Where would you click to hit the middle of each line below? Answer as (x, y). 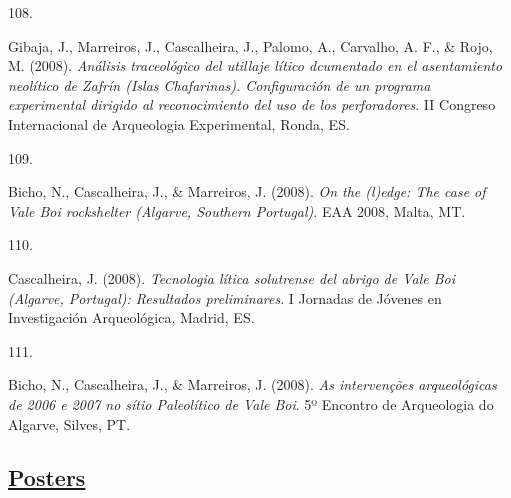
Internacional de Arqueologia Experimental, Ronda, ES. (179, 123)
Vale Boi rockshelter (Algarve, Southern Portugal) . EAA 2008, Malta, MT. (237, 210)
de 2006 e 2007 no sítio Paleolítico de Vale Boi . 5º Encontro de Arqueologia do (251, 403)
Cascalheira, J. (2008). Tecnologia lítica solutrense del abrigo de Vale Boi (231, 277)
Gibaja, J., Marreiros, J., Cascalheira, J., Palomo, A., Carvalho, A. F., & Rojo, (250, 45)
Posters (47, 477)
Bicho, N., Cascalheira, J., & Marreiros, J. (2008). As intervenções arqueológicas (252, 384)
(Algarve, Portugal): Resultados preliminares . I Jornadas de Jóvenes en (225, 297)
